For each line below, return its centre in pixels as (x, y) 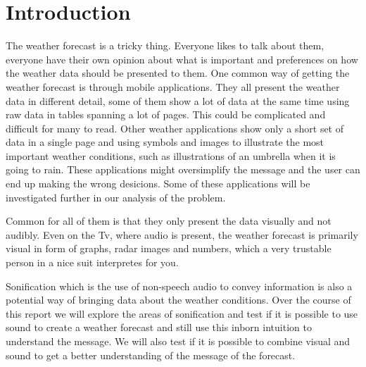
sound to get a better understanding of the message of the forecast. (151, 355)
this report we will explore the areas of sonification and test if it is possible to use (182, 313)
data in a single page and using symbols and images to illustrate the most (165, 142)
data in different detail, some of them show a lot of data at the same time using (178, 100)
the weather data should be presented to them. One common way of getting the (178, 73)
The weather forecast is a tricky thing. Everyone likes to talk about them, (165, 45)
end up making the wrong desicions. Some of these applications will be (158, 183)
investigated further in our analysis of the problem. (116, 197)
